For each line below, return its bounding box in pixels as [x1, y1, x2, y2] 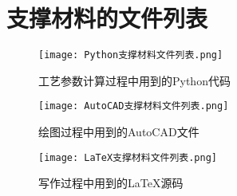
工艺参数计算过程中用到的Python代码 [38, 72, 231, 88]
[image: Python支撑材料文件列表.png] [38, 49, 223, 61]
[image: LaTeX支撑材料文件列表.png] [38, 151, 217, 163]
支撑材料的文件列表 [6, 2, 208, 34]
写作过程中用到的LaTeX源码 [38, 174, 184, 191]
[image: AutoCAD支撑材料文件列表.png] [38, 100, 229, 112]
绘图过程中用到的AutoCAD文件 [38, 123, 199, 140]
